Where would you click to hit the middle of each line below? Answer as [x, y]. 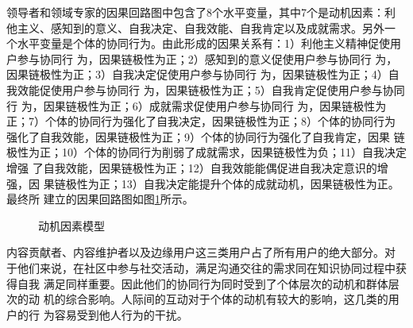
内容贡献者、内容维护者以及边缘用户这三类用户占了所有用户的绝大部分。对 [201, 252]
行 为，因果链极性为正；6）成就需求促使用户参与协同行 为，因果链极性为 [197, 105]
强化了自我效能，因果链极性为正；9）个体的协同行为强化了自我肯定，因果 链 [206, 136]
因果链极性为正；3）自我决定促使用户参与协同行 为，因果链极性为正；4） [197, 74]
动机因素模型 [71, 225]
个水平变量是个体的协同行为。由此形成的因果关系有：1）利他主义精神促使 [198, 43]
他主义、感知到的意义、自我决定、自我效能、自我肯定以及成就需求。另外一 [201, 27]
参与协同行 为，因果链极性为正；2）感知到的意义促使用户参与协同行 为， [207, 58]
